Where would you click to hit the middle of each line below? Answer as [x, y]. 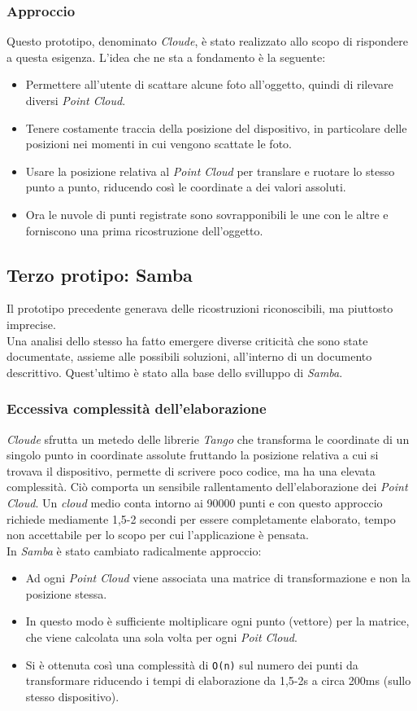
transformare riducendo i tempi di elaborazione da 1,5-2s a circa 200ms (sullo [218, 680]
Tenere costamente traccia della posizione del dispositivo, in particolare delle [216, 127]
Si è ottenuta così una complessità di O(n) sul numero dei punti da [192, 664]
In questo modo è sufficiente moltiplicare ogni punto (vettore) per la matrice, [217, 621]
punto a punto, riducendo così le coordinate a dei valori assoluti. [186, 187]
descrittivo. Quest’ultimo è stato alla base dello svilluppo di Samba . [175, 372]
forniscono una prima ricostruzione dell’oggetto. [144, 230]
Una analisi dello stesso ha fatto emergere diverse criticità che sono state [187, 340]
